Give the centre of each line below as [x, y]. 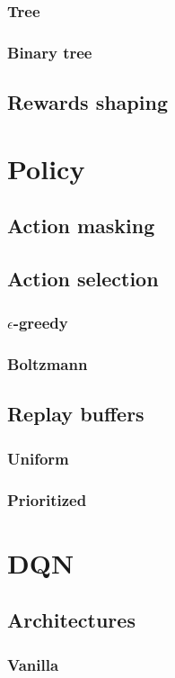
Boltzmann [48, 364]
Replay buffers [76, 414]
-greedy [40, 323]
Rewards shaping [87, 102]
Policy [46, 168]
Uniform [38, 458]
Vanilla [33, 664]
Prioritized [47, 499]
